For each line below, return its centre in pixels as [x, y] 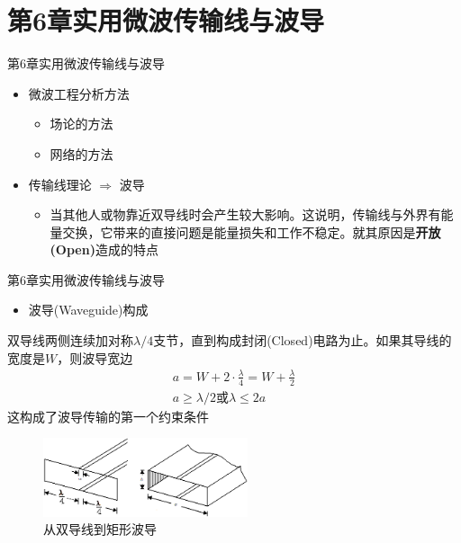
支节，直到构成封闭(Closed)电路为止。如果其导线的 [303, 340]
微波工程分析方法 [79, 93]
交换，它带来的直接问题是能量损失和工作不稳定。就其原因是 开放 [252, 231]
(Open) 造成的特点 [104, 249]
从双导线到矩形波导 [100, 529]
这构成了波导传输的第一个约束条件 [108, 416]
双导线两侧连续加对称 [70, 340]
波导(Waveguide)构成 [88, 310]
